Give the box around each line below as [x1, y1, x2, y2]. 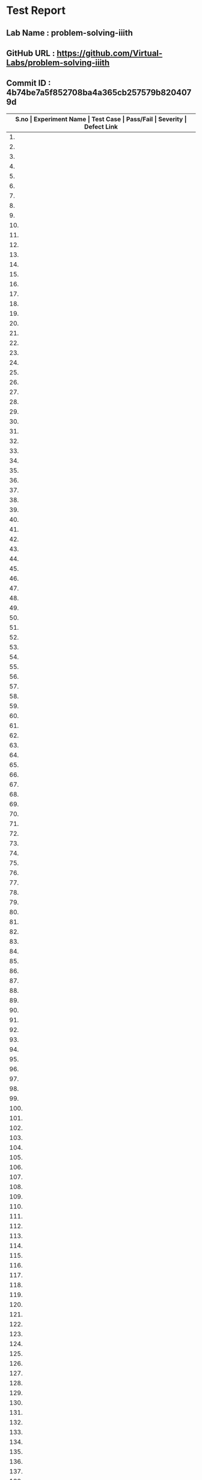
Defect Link [84, 122, 118, 130]
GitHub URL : [6, 48, 55, 58]
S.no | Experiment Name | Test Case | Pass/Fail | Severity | [14, 115, 188, 123]
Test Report [6, 4, 66, 18]
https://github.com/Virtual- [57, 48, 163, 58]
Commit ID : [6, 78, 51, 88]
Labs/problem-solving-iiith [6, 57, 110, 68]
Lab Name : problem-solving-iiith [6, 28, 133, 38]
